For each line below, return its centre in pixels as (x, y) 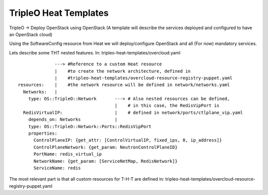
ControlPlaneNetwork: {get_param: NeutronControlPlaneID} (106, 147)
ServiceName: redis (57, 168)
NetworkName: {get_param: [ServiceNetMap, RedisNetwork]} (106, 161)
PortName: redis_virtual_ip (67, 154)
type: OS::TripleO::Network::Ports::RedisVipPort (90, 126)
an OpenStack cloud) (31, 34)
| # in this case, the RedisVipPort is (167, 106)
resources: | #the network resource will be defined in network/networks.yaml (124, 85)
